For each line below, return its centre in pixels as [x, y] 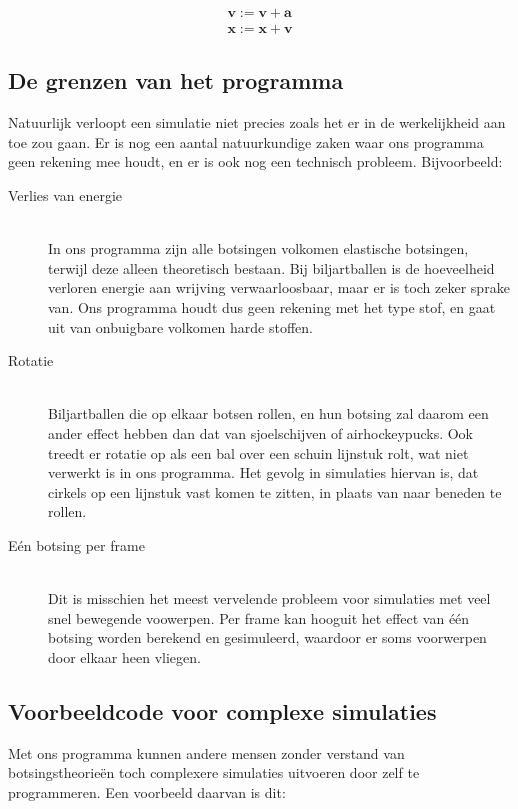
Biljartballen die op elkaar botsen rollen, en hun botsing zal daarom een [268, 413]
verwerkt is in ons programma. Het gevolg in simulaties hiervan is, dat [263, 472]
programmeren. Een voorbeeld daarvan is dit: [147, 791]
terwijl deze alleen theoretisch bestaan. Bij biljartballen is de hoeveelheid [271, 267]
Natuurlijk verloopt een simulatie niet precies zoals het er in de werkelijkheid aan [257, 122]
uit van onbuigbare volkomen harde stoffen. [181, 326]
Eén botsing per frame [76, 544]
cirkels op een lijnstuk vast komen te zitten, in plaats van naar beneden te [275, 491]
